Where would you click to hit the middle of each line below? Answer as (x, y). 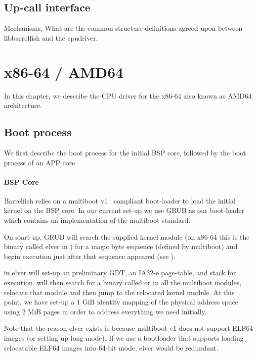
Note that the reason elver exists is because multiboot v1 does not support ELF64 (128, 328)
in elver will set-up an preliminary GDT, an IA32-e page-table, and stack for (120, 273)
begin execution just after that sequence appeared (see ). (90, 256)
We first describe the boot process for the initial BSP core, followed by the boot (125, 152)
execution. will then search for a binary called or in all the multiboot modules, (123, 282)
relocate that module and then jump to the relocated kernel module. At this (119, 292)
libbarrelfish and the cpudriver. (51, 37)
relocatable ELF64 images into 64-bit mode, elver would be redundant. (111, 347)
